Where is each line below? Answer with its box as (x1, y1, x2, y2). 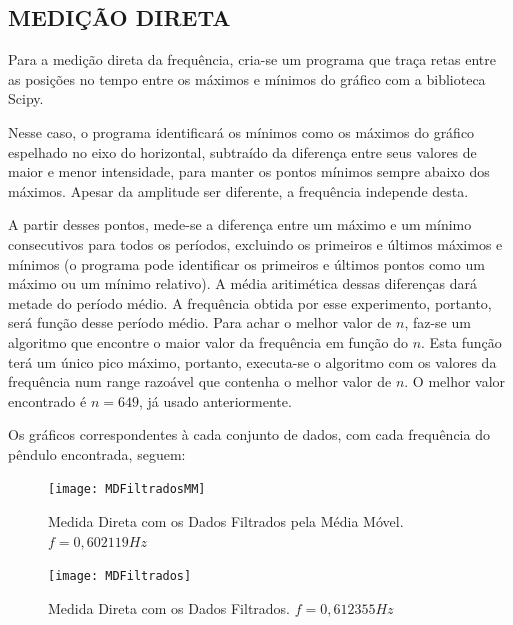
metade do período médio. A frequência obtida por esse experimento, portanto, (8, 292, 492, 313)
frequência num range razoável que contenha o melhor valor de (8, 371, 392, 392)
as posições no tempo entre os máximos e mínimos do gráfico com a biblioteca (8, 68, 486, 89)
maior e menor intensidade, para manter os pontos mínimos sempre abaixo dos (8, 161, 490, 182)
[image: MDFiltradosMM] (48, 482, 206, 497)
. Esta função (421, 331, 502, 352)
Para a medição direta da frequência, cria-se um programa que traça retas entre (8, 49, 496, 70)
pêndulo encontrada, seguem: (8, 443, 186, 464)
